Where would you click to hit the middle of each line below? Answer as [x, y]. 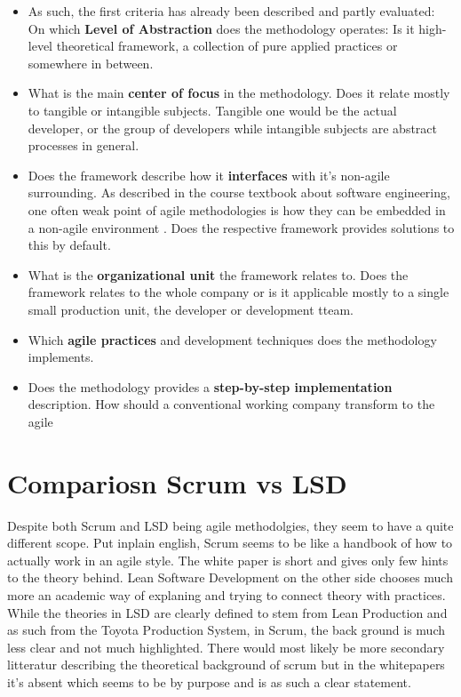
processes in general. [83, 145]
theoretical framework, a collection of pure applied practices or [227, 46]
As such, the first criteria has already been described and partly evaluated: [231, 11]
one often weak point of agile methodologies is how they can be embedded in [237, 209]
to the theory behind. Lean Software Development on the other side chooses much [230, 577]
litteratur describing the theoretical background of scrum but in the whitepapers [226, 665]
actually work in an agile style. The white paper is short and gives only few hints [228, 560]
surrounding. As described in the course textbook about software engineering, [239, 192]
